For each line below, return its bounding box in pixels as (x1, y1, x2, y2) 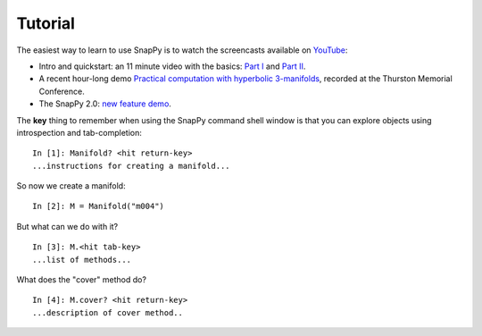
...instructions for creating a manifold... (32, 161, 231, 171)
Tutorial (16, 13, 76, 33)
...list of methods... (32, 255, 132, 265)
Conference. (38, 86, 85, 97)
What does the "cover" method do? (16, 274, 147, 285)
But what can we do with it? (16, 221, 119, 231)
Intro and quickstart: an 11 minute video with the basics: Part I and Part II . (38, 61, 306, 71)
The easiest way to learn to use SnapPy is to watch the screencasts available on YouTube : (16, 45, 348, 55)
